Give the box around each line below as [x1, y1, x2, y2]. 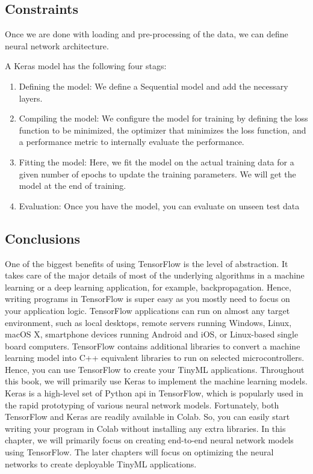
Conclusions [5, 229, 81, 247]
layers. [19, 91, 43, 104]
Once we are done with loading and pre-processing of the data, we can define [5, 28, 288, 40]
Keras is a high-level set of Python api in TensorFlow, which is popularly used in [5, 387, 303, 399]
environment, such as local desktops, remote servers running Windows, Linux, [5, 316, 292, 328]
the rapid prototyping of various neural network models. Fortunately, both [5, 398, 279, 411]
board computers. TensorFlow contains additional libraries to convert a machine [5, 339, 300, 352]
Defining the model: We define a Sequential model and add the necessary [19, 79, 288, 92]
